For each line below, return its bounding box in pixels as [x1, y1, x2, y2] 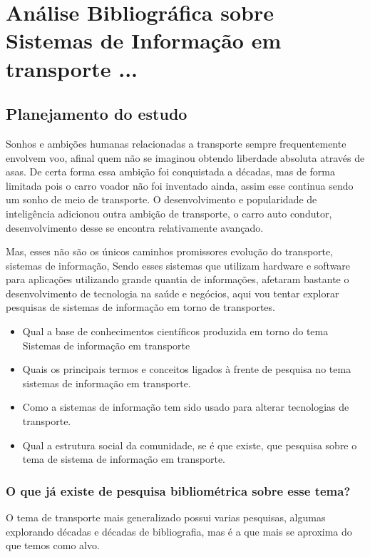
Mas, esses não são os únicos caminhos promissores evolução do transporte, [6, 244, 334, 259]
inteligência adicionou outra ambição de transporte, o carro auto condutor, [6, 205, 332, 220]
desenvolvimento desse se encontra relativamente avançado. [6, 220, 264, 235]
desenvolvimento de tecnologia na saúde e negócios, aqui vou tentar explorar [6, 285, 339, 300]
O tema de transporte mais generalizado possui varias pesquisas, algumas [6, 510, 326, 525]
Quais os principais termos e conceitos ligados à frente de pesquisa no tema [22, 362, 351, 377]
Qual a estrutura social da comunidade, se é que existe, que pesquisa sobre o [22, 437, 357, 452]
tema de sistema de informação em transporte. [22, 451, 225, 466]
